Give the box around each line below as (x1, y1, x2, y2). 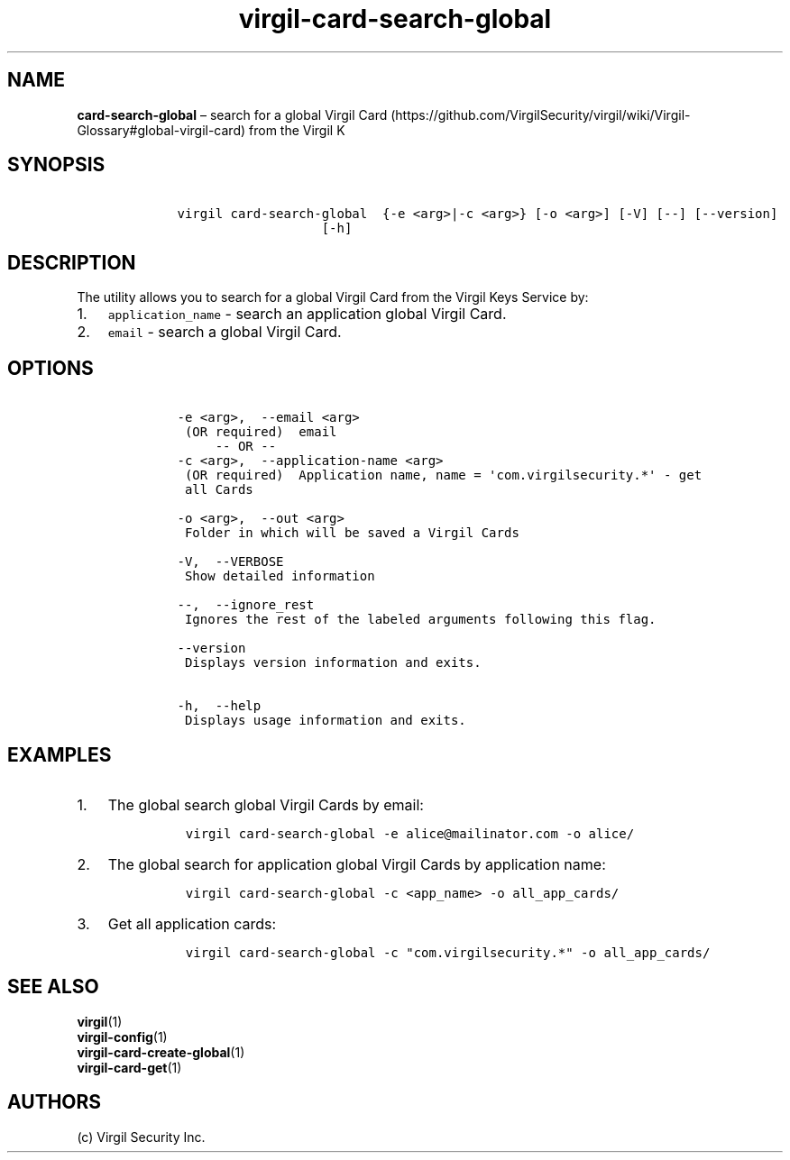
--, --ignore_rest (177, 598, 315, 613)
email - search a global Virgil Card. (107, 323, 342, 342)
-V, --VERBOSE (177, 554, 284, 570)
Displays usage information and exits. (184, 713, 466, 728)
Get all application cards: (107, 914, 277, 933)
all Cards (184, 482, 253, 498)
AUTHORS (7, 1091, 102, 1114)
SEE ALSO (7, 975, 99, 999)
